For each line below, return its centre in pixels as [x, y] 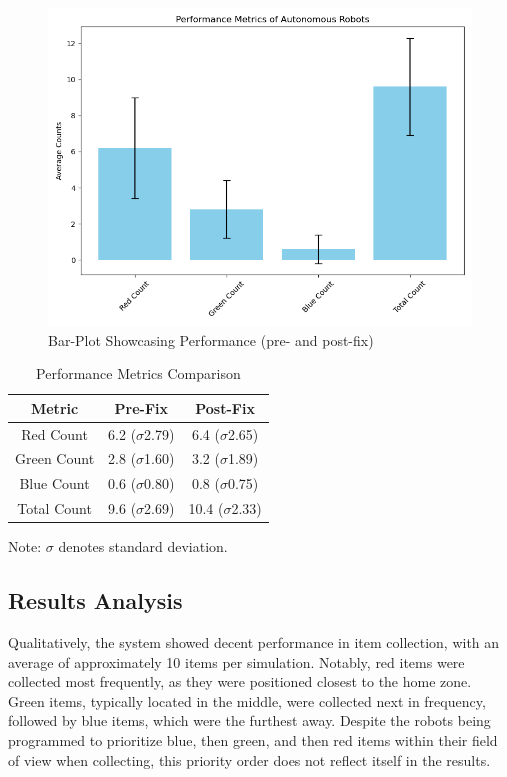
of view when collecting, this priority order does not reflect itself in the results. [249, 759]
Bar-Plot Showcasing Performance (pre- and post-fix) [211, 339]
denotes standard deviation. [143, 546]
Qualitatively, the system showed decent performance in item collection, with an [254, 642]
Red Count [54, 433]
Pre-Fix [141, 407]
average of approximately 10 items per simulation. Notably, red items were [236, 661]
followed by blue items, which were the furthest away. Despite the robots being [249, 720]
